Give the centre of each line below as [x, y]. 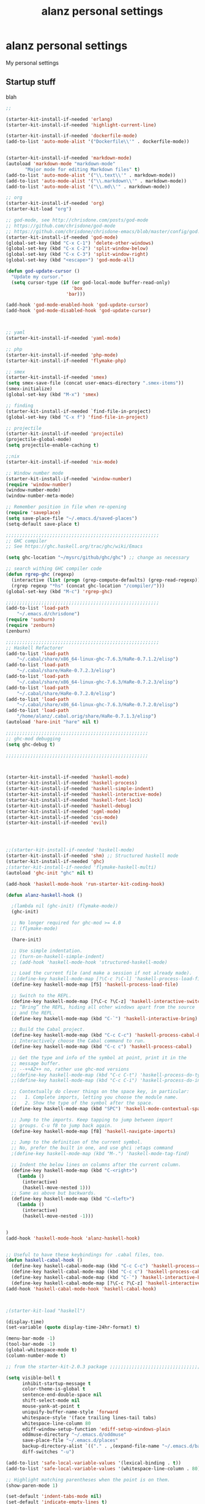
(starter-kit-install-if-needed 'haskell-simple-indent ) [80, 789]
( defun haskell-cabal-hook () [44, 1260]
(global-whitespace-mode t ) [42, 1350]
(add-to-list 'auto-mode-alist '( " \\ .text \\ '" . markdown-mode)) [91, 175]
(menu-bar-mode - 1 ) [31, 1338]
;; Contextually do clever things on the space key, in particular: [100, 1092]
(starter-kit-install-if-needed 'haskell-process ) [72, 783]
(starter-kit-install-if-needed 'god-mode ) [62, 237]
